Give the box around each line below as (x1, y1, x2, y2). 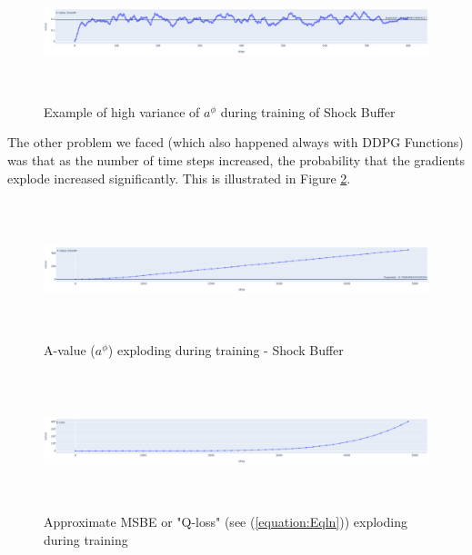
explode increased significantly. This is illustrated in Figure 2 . (7, 168, 351, 187)
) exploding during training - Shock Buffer (107, 340, 344, 359)
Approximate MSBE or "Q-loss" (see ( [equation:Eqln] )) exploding (44, 512, 407, 531)
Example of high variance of (44, 102, 200, 121)
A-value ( (44, 340, 95, 359)
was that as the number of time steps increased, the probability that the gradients (7, 150, 466, 169)
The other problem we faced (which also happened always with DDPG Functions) (7, 133, 464, 152)
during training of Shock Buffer (220, 102, 396, 121)
